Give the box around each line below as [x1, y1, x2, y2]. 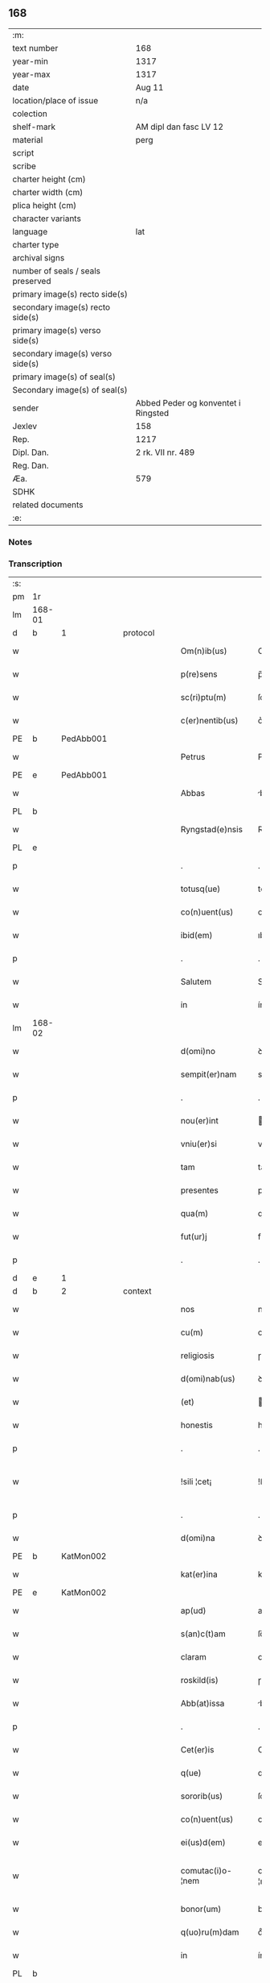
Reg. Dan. [12, 460, 50, 471]
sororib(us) [180, 1790, 223, 1802]
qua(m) [180, 1208, 209, 1219]
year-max [12, 69, 51, 80]
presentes [180, 1185, 219, 1196]
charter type [12, 239, 59, 250]
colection [12, 108, 48, 119]
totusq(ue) [180, 883, 221, 894]
